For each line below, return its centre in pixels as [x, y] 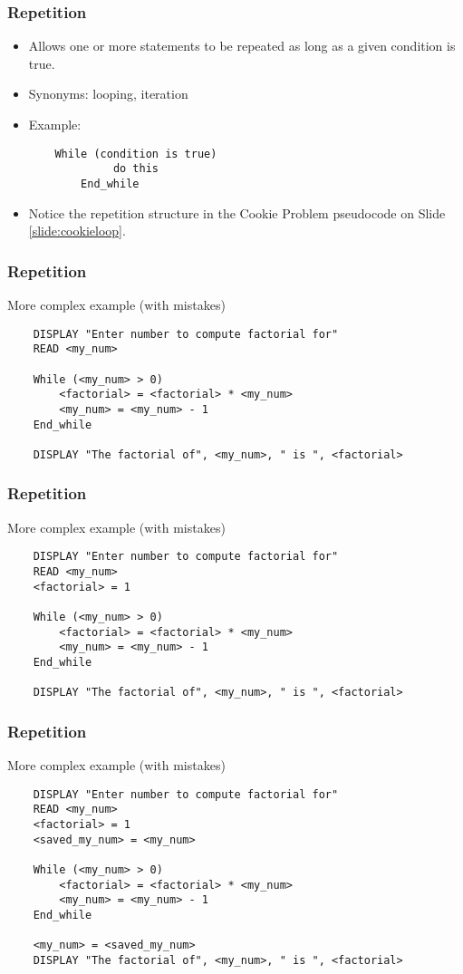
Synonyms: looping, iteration [108, 94]
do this [135, 169]
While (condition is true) [136, 154]
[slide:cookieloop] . [77, 231]
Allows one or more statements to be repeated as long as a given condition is [242, 46]
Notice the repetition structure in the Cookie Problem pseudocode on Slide [237, 212]
